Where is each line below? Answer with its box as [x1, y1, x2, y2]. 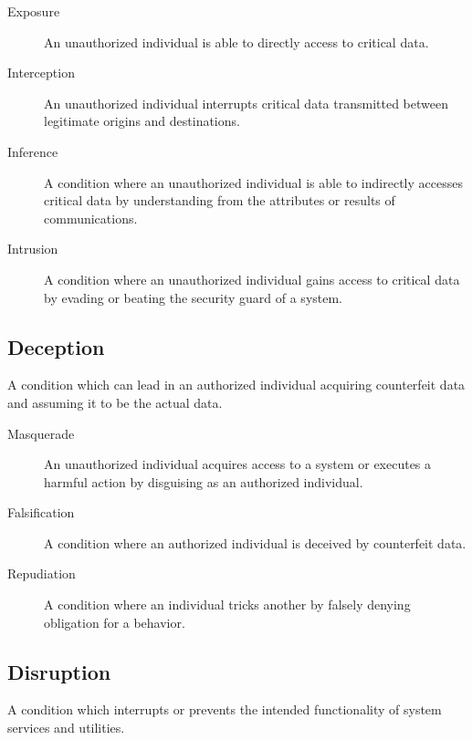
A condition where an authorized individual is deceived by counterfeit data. [44, 533, 467, 552]
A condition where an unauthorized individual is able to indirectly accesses [44, 172, 463, 192]
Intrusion [7, 239, 58, 258]
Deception [7, 332, 105, 360]
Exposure [7, 2, 60, 20]
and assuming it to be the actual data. [7, 392, 223, 412]
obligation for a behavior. [44, 612, 185, 631]
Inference [7, 141, 58, 161]
